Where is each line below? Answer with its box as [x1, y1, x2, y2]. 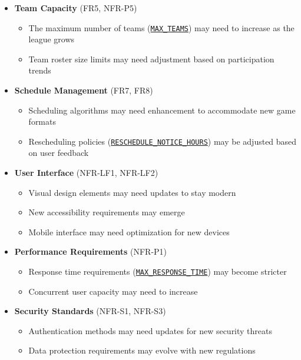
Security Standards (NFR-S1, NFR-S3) [14, 305, 166, 317]
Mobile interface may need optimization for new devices [28, 225, 230, 238]
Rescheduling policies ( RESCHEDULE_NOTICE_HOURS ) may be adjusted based [28, 135, 297, 147]
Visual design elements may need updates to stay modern [28, 186, 236, 198]
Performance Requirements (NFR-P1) [14, 245, 167, 258]
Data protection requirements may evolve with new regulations [28, 344, 256, 356]
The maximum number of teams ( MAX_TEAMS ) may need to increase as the [28, 21, 295, 34]
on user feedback [28, 146, 89, 159]
